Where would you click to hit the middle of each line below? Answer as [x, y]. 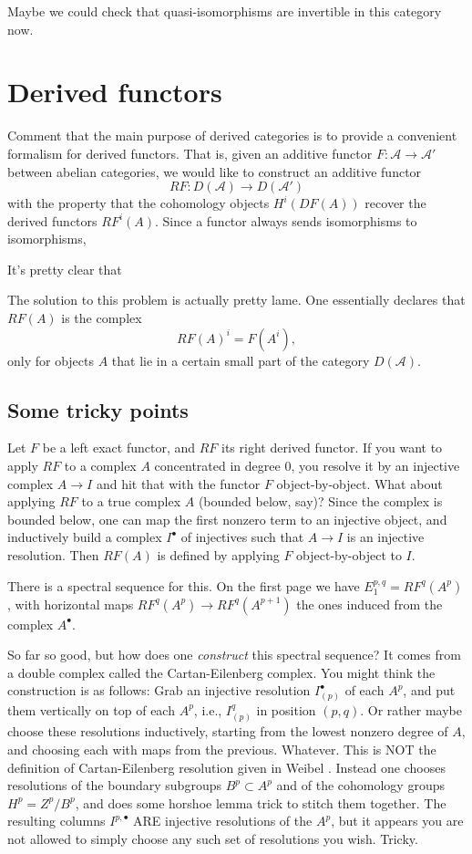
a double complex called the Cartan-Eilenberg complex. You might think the [221, 672]
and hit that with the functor [178, 483]
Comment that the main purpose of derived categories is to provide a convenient [232, 135]
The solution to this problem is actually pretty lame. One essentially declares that [236, 300]
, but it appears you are [397, 821]
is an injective [385, 537]
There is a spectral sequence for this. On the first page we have [184, 585]
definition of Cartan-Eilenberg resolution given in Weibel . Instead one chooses [226, 767]
